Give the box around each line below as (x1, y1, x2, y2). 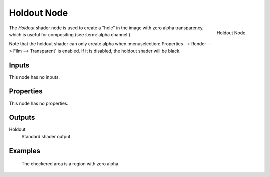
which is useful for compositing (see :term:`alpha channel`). (9, 31, 132, 37)
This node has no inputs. (9, 74, 60, 80)
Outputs (9, 113, 35, 122)
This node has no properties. (9, 100, 69, 106)
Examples (9, 146, 41, 155)
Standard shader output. (21, 133, 72, 139)
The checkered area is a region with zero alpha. (21, 161, 120, 167)
